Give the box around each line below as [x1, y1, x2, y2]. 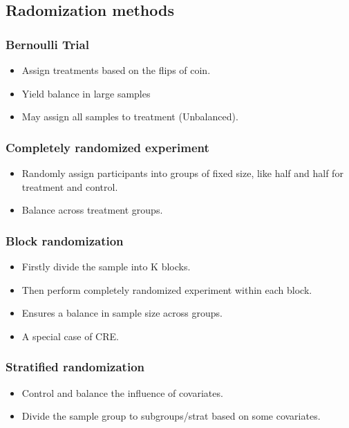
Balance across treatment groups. [21, 203, 163, 217]
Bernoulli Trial [6, 35, 89, 53]
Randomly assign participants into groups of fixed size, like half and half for [21, 166, 343, 180]
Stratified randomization [6, 358, 144, 375]
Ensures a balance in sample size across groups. [21, 306, 223, 320]
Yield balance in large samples [21, 86, 151, 100]
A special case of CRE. [21, 328, 119, 343]
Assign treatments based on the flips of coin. [21, 63, 211, 77]
